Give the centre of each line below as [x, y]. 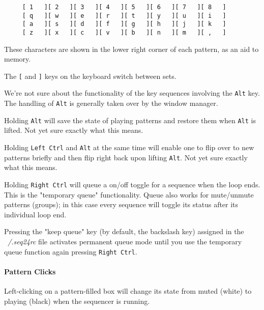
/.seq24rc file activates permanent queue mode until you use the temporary [125, 241]
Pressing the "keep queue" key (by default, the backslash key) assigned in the [124, 231]
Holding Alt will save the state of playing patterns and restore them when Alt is [130, 120]
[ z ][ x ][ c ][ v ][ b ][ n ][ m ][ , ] [124, 32]
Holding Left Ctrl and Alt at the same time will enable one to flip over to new [129, 147]
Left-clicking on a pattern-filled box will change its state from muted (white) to [128, 291]
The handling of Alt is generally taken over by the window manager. [111, 103]
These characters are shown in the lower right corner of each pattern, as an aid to [131, 49]
